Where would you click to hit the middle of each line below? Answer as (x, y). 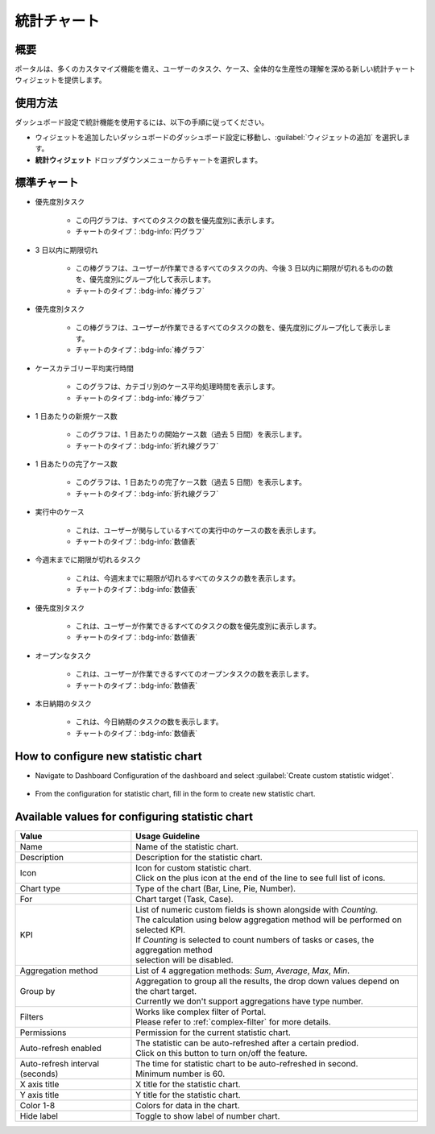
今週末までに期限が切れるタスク (88, 560)
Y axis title (39, 1095)
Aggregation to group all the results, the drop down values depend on (267, 981)
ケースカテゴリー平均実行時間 (85, 368)
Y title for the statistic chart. (188, 1095)
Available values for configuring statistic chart (134, 816)
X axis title (39, 1084)
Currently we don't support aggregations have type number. (250, 1001)
